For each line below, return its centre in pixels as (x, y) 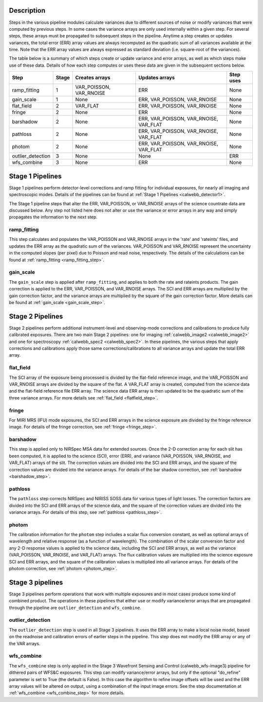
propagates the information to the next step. (53, 217)
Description (27, 10)
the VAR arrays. (25, 643)
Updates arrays (157, 78)
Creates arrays (93, 78)
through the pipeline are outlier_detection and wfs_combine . (75, 608)
